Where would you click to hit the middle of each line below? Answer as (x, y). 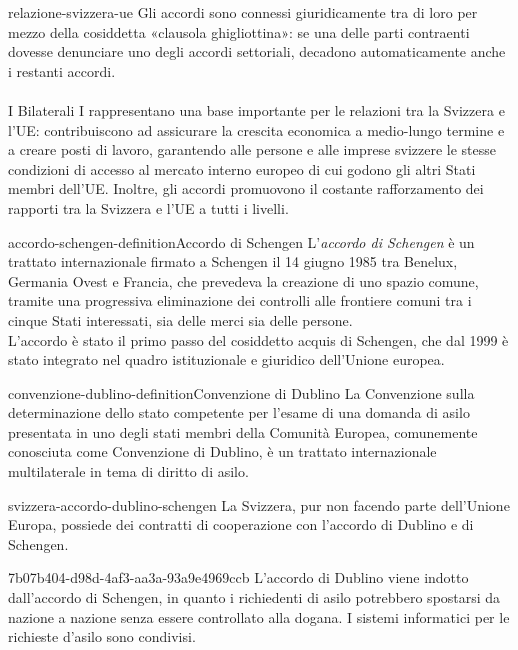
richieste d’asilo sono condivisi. (102, 636)
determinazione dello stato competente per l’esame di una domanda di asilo (239, 412)
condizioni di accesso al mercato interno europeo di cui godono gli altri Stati (242, 168)
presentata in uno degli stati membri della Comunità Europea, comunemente (243, 431)
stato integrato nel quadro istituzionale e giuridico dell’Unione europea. (226, 359)
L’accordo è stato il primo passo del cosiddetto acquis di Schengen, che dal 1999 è (258, 339)
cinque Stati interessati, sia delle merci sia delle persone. (180, 319)
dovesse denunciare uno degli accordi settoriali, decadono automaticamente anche (257, 51)
